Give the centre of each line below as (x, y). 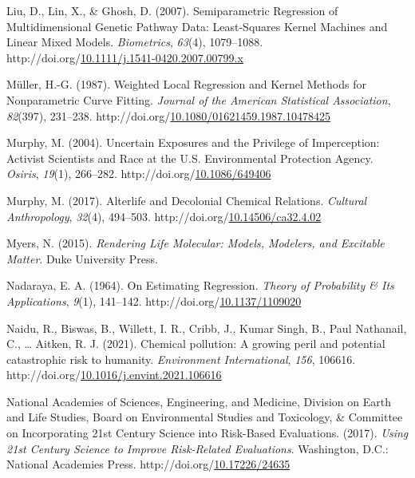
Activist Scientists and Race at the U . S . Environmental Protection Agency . (190, 158)
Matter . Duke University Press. (82, 258)
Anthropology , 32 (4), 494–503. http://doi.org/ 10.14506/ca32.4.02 (164, 216)
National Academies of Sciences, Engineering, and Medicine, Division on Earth (199, 401)
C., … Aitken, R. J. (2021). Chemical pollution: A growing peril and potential (196, 344)
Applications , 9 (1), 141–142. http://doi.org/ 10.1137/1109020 (154, 300)
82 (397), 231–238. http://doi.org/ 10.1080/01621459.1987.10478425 (169, 115)
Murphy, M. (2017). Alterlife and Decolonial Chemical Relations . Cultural (187, 200)
